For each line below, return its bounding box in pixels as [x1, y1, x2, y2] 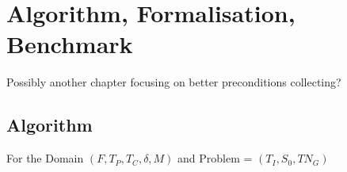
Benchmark [6, 28, 133, 60]
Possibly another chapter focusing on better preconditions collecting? [6, 74, 341, 90]
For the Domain [6, 150, 84, 166]
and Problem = [177, 150, 253, 166]
